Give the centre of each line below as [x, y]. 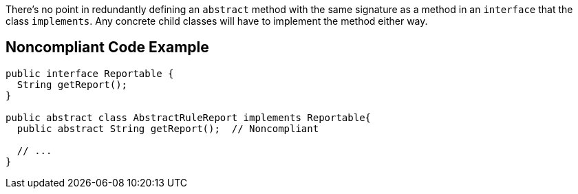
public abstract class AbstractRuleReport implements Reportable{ [189, 117]
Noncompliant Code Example [107, 47]
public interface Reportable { [90, 73]
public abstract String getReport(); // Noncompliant [168, 128]
